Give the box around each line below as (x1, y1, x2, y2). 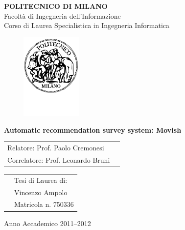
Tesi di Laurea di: (14, 174, 68, 185)
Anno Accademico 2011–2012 (4, 218, 91, 228)
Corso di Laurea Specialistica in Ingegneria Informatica (4, 20, 170, 30)
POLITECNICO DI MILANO (4, 1, 108, 11)
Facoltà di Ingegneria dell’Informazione (4, 10, 121, 21)
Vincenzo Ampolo (14, 187, 68, 197)
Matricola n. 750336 (14, 199, 74, 209)
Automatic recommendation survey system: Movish (4, 124, 182, 135)
